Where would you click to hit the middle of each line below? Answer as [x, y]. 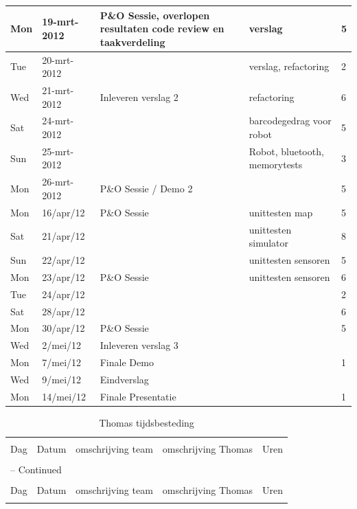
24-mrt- [58, 121]
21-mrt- [58, 90]
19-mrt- [60, 22]
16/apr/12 [64, 212]
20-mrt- [58, 59]
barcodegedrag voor [290, 121]
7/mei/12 [62, 362]
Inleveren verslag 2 [139, 97]
